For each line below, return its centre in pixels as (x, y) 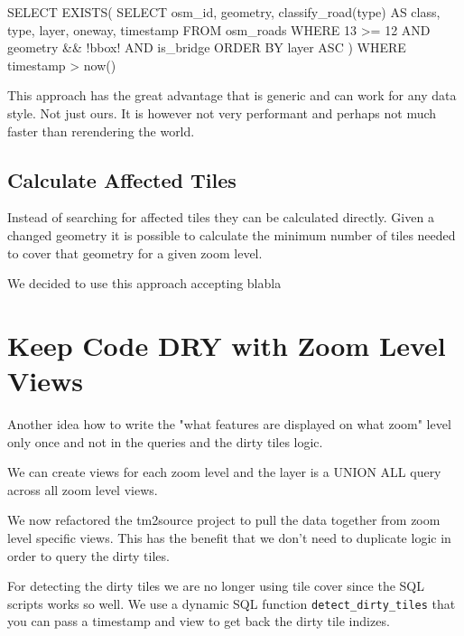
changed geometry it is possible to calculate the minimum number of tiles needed (232, 234)
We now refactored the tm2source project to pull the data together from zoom (224, 520)
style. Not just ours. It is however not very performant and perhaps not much (222, 112)
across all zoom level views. (83, 489)
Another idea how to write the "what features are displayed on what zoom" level (229, 424)
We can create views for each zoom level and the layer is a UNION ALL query (224, 472)
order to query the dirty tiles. (88, 555)
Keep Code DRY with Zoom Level (227, 345)
